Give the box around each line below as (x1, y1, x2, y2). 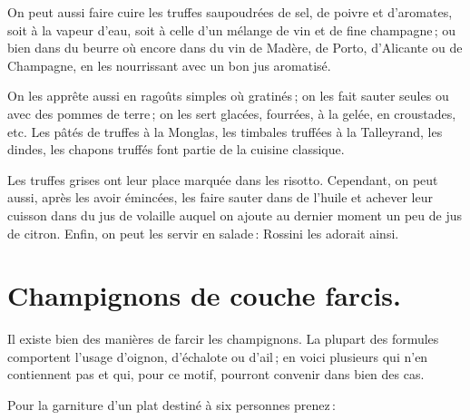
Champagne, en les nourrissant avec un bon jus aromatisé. (7, 55, 331, 74)
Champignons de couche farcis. (7, 277, 401, 314)
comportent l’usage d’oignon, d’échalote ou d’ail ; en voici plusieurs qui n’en (7, 347, 428, 366)
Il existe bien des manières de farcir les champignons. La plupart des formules (7, 329, 439, 348)
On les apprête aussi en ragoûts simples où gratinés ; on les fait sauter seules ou (7, 86, 449, 105)
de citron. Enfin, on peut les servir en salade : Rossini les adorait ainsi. (7, 223, 399, 242)
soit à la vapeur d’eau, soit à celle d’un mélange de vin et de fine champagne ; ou (7, 20, 456, 39)
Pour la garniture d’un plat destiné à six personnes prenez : (7, 396, 337, 415)
